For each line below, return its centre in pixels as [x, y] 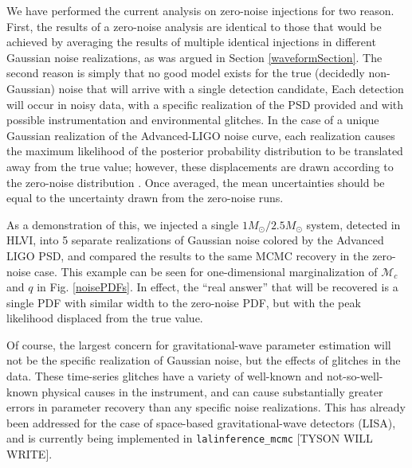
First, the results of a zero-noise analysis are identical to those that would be [194, 26]
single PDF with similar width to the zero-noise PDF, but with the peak [184, 302]
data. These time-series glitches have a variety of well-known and [165, 376]
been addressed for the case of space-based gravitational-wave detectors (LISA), [201, 422]
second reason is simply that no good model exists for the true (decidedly [186, 73]
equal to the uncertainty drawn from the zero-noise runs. [145, 198]
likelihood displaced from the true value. [105, 318]
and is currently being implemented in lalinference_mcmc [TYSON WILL [190, 438]
